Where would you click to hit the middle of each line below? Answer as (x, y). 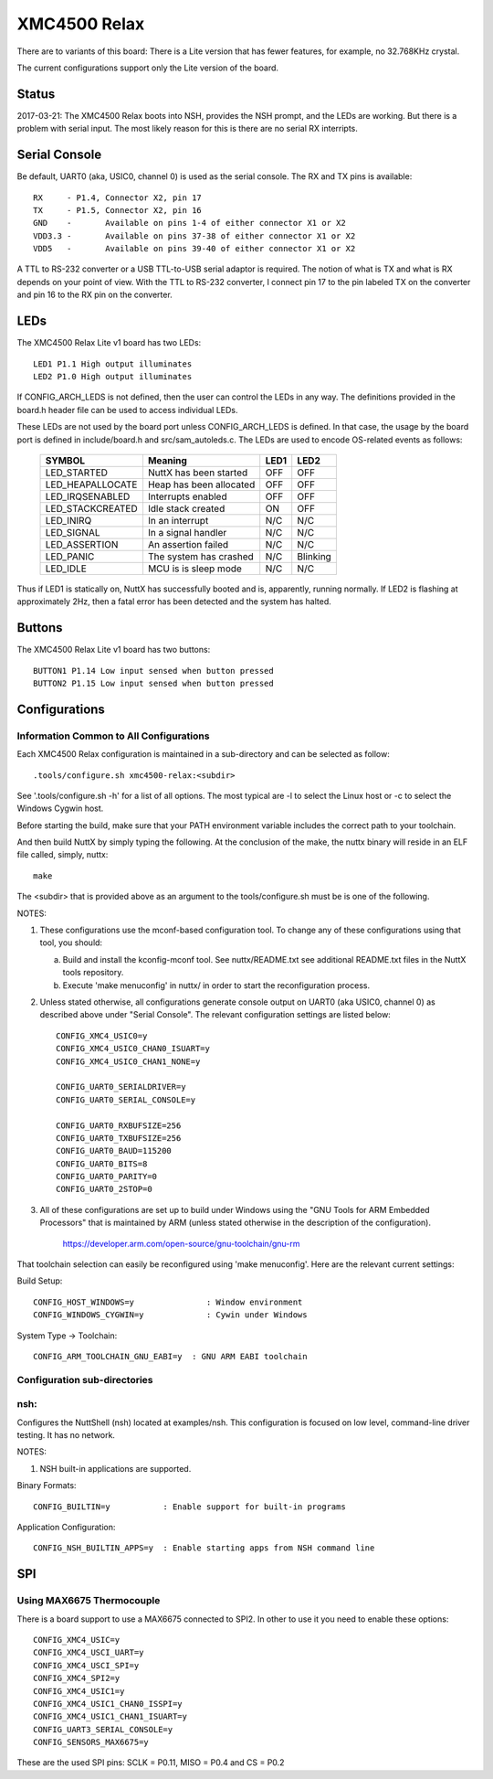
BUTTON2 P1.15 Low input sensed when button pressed (153, 683)
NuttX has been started (198, 473)
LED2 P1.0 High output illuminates (113, 376)
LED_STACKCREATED (91, 508)
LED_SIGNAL (73, 532)
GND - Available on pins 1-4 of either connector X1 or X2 (189, 223)
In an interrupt (178, 520)
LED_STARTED (77, 473)
